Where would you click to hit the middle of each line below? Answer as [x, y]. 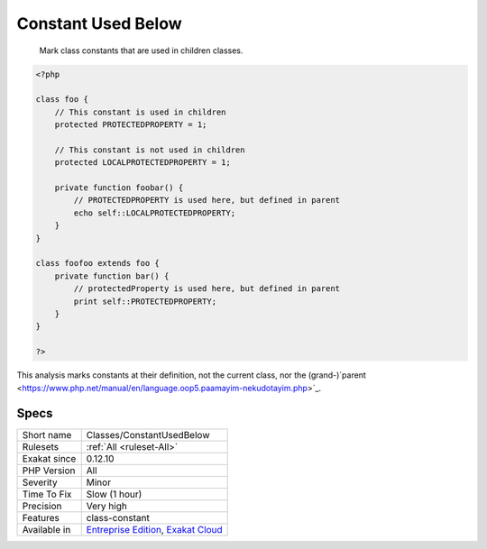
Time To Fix [47, 494]
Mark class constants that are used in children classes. [141, 50]
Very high [107, 507]
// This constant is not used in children [150, 150]
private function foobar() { [119, 188]
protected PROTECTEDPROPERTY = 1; [131, 125]
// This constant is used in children [140, 112]
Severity [40, 482]
